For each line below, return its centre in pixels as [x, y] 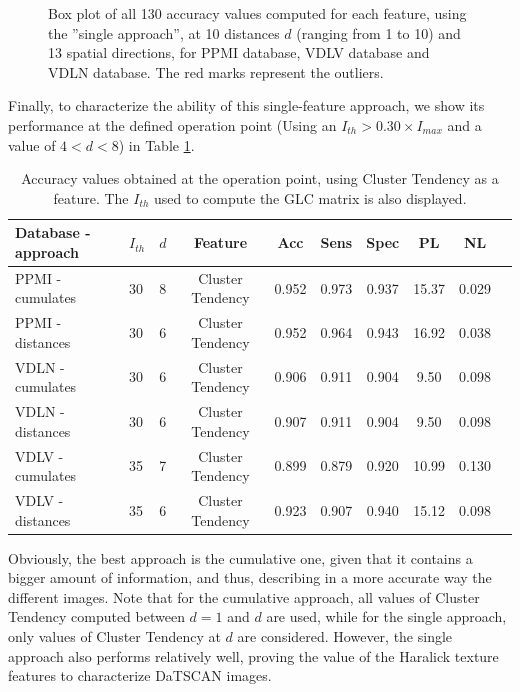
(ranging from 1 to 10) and [378, 32]
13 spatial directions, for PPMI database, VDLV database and [239, 52]
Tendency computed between [96, 616]
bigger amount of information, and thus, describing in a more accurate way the [250, 577]
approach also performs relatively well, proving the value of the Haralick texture [253, 655]
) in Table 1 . [156, 144]
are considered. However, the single [345, 636]
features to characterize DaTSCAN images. [140, 675]
